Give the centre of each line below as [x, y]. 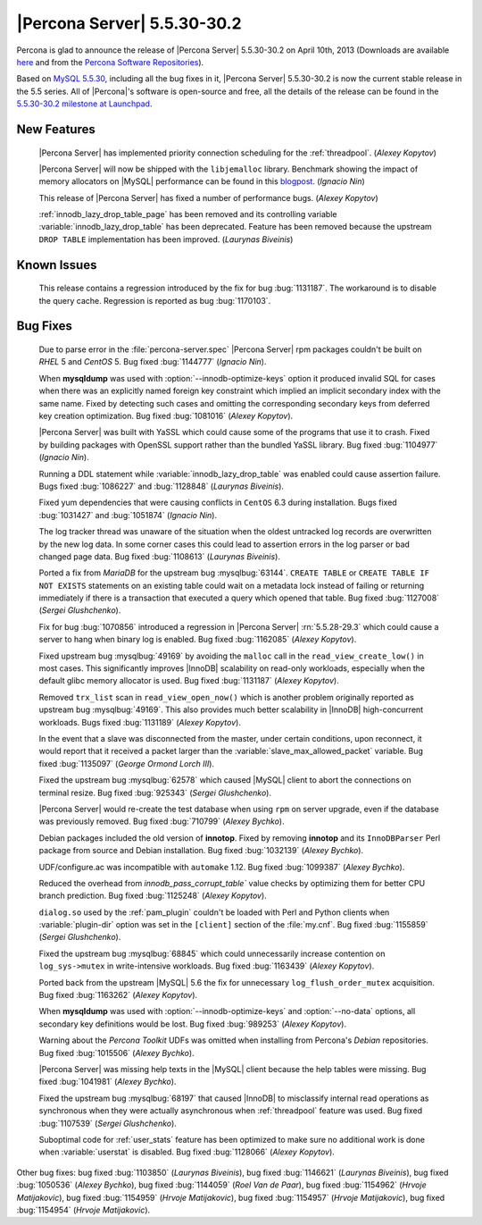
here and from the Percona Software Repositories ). [110, 62]
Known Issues [57, 265]
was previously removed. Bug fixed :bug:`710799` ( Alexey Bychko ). [162, 821]
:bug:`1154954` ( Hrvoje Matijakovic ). [83, 1210]
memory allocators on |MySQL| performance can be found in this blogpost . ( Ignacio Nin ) [202, 181]
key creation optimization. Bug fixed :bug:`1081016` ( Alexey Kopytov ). [166, 416]
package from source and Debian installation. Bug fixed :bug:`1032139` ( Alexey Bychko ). [201, 851]
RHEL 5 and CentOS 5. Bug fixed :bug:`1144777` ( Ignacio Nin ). [153, 362]
